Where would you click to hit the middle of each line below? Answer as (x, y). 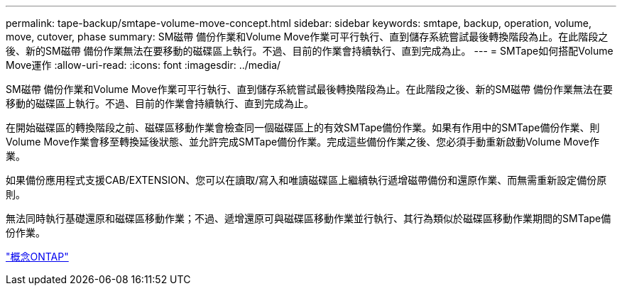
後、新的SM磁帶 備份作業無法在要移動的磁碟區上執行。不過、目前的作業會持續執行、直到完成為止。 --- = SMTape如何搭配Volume (310, 51)
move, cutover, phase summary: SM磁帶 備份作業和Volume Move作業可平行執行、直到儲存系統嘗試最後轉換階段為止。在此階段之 (307, 37)
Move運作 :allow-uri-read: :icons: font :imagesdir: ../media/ (143, 65)
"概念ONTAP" (37, 257)
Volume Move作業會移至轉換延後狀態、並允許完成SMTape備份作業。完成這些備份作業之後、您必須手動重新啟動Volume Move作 (303, 142)
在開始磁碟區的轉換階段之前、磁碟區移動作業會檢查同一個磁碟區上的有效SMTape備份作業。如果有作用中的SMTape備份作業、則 (303, 127)
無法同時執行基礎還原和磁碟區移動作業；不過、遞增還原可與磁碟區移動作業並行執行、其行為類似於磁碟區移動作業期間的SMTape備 (309, 218)
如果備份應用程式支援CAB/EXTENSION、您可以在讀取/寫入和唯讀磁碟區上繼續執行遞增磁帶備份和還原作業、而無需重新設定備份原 (306, 180)
